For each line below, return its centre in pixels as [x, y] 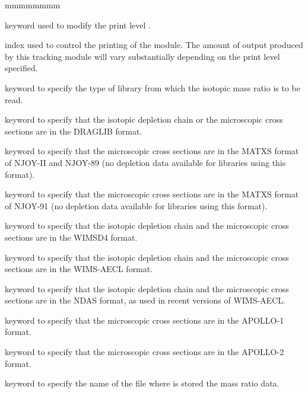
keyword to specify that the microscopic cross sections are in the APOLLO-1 [145, 320]
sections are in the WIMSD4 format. [71, 237]
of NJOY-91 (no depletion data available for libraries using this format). [136, 205]
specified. [21, 68]
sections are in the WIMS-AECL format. [79, 269]
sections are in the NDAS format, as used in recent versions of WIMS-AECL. [145, 300]
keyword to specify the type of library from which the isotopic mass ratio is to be [153, 87]
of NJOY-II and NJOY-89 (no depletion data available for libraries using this [145, 162]
